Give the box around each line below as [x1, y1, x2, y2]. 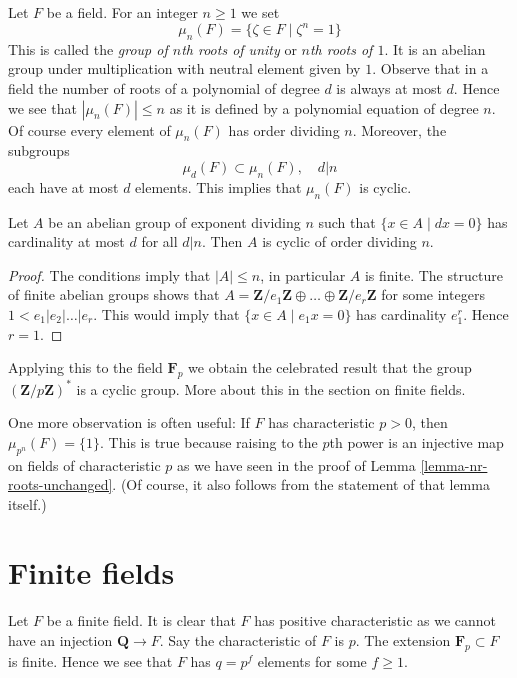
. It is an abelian [384, 38, 486, 59]
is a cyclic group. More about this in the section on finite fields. [76, 378, 466, 399]
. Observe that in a [372, 58, 489, 79]
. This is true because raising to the [100, 431, 318, 452]
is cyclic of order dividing [262, 231, 417, 252]
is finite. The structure [364, 264, 503, 285]
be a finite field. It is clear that [46, 610, 236, 631]
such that [318, 211, 376, 232]
